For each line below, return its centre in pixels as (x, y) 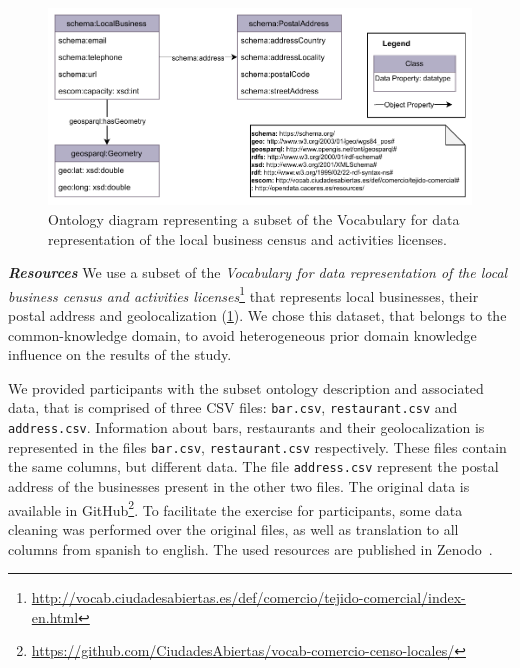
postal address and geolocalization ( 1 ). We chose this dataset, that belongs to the (257, 315)
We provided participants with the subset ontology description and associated (246, 387)
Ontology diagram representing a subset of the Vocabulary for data (254, 219)
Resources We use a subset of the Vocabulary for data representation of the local (258, 272)
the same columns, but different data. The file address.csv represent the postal (253, 466)
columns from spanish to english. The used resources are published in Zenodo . (250, 548)
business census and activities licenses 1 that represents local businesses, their (243, 294)
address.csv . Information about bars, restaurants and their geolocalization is (246, 427)
